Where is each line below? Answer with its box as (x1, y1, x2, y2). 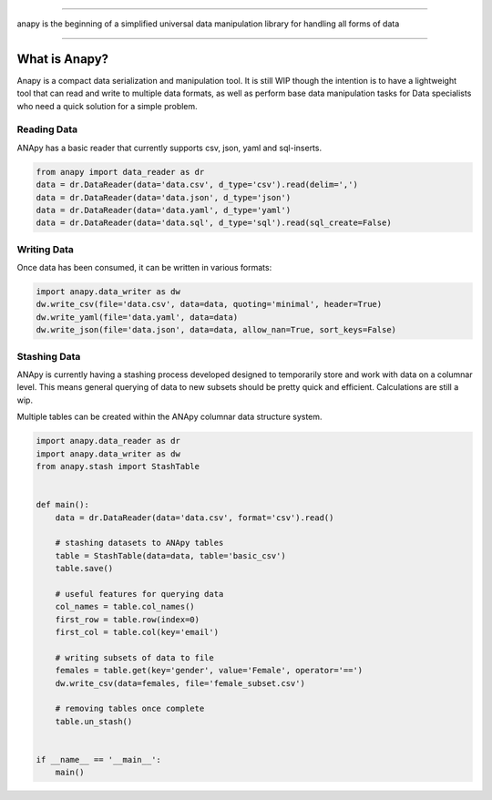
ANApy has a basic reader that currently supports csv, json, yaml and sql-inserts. (16, 142, 323, 153)
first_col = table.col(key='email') (55, 627, 219, 638)
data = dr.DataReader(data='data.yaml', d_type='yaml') (36, 205, 292, 215)
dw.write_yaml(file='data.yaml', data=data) (36, 312, 239, 323)
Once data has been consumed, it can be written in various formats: (16, 262, 272, 273)
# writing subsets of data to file (55, 652, 214, 662)
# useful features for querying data (55, 589, 224, 599)
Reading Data (16, 123, 77, 136)
